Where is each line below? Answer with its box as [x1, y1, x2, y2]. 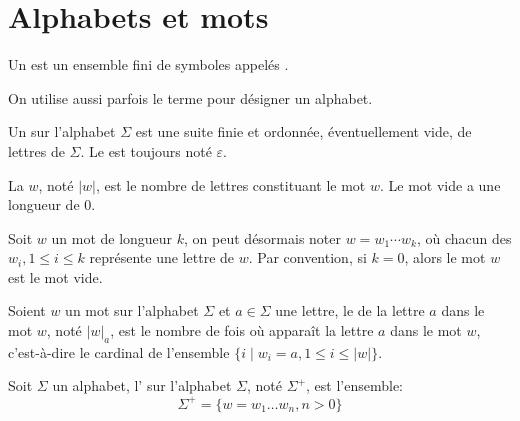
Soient [8, 300, 46, 321]
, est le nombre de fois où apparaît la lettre [110, 320, 374, 341]
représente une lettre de [89, 247, 235, 268]
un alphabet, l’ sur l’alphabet [52, 375, 232, 396]
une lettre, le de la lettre [275, 300, 425, 321]
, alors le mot [404, 247, 486, 268]
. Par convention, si [248, 247, 367, 268]
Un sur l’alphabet [8, 121, 116, 142]
